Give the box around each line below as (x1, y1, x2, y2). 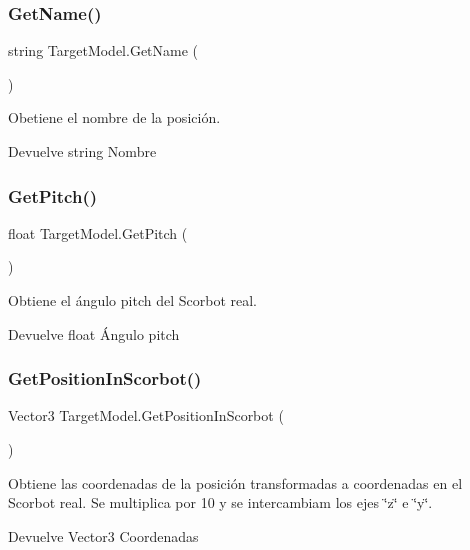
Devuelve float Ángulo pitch (8, 323, 180, 344)
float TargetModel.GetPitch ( (8, 222, 188, 243)
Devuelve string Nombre (8, 141, 157, 161)
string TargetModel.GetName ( (8, 40, 199, 61)
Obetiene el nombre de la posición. (8, 107, 221, 128)
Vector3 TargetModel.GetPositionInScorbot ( (8, 405, 284, 426)
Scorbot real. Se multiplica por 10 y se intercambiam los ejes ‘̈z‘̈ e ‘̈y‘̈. (8, 492, 433, 513)
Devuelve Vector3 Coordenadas (8, 525, 199, 546)
